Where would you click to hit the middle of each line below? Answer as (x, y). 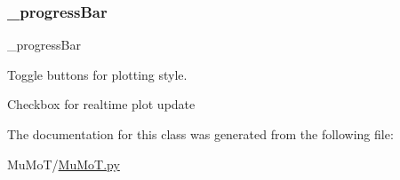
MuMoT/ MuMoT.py (64, 164)
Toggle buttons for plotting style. (97, 74)
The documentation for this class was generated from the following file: (200, 134)
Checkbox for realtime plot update (101, 104)
